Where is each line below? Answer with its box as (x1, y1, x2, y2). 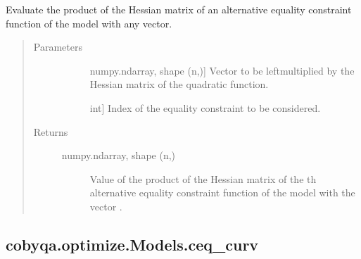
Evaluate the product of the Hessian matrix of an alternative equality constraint (6, 2, 352, 16)
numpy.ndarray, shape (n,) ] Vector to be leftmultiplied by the (89, 63, 355, 77)
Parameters (33, 39, 82, 54)
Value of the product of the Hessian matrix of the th (89, 171, 317, 186)
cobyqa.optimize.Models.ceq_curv (6, 233, 259, 255)
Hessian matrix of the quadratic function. (89, 77, 269, 91)
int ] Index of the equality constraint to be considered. (89, 100, 321, 115)
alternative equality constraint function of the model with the (89, 185, 355, 200)
